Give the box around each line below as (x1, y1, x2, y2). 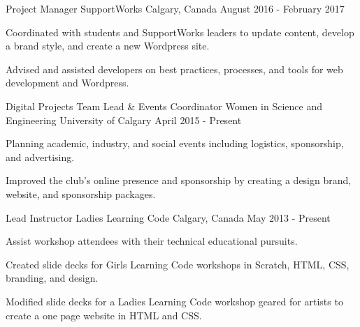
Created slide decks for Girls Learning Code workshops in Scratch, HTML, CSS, (6, 257, 350, 271)
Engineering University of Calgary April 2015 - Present (6, 112, 242, 127)
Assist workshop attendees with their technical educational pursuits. (6, 234, 298, 248)
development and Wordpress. (6, 75, 129, 90)
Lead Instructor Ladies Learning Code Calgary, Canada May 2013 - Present (6, 210, 331, 225)
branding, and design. (6, 271, 99, 285)
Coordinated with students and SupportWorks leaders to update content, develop (6, 24, 354, 39)
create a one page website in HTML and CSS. (6, 307, 202, 322)
